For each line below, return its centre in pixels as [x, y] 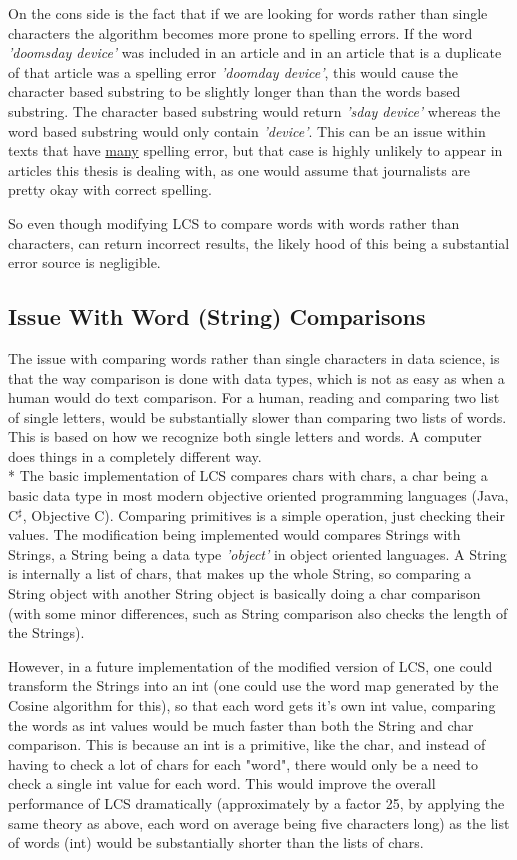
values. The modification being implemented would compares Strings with [234, 534]
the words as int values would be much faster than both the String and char [241, 724]
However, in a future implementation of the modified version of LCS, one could [250, 665]
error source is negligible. [84, 262]
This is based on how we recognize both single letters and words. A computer [245, 436]
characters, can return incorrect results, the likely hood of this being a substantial [259, 242]
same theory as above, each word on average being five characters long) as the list [259, 822]
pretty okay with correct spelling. [110, 189]
